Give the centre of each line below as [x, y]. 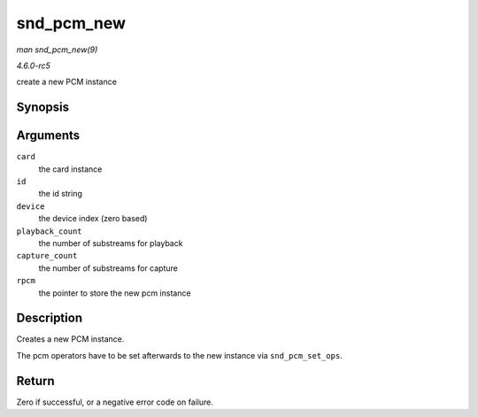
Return [35, 381]
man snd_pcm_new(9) [57, 50]
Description [50, 318]
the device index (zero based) [93, 219]
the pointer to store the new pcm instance [115, 293]
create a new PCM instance [66, 82]
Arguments [48, 136]
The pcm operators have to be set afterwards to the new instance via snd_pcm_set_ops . [179, 355]
